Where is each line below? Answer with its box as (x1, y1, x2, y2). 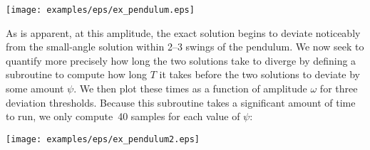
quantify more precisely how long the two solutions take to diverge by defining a (6, 53, 356, 68)
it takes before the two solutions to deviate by (159, 67, 360, 82)
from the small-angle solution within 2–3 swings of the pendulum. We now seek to (6, 39, 364, 54)
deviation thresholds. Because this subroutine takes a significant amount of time (6, 95, 356, 109)
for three (319, 81, 358, 96)
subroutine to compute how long (6, 67, 148, 82)
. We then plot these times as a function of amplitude (73, 81, 307, 96)
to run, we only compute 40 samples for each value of (6, 109, 240, 124)
